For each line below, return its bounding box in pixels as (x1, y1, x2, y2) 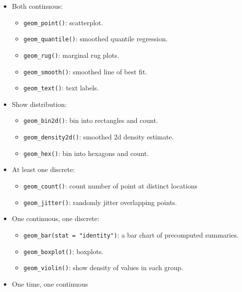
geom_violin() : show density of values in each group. (23, 262, 183, 273)
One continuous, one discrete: (12, 213, 99, 223)
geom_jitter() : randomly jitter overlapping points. (23, 197, 177, 207)
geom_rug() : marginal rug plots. (23, 50, 119, 60)
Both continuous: (12, 1, 63, 11)
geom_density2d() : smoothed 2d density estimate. (23, 132, 174, 142)
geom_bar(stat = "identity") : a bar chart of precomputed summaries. (23, 229, 239, 240)
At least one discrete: (12, 164, 75, 174)
